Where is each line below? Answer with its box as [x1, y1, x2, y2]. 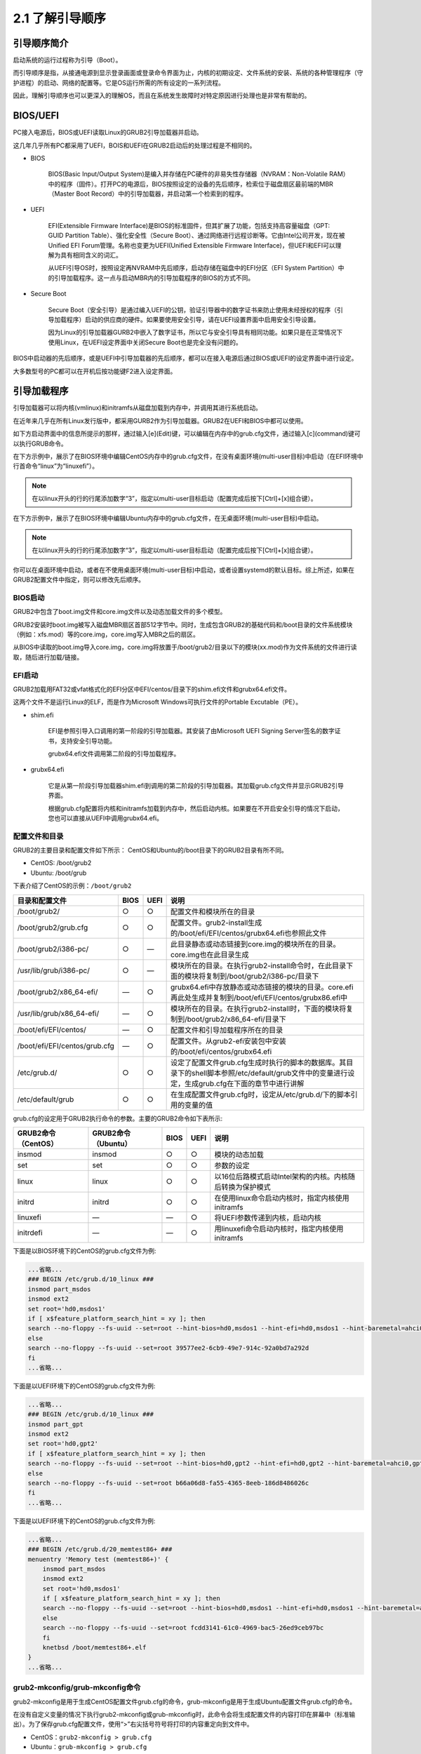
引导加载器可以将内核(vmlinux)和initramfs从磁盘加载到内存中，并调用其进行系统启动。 [13, 403, 262, 412]
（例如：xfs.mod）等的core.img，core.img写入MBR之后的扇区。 [13, 630, 199, 638]
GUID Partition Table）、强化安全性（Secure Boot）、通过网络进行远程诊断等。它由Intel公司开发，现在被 [48, 232, 345, 240]
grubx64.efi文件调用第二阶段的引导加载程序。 [48, 749, 180, 758]
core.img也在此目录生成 [171, 949, 249, 959]
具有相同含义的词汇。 [60, 251, 122, 260]
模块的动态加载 [214, 1150, 264, 1159]
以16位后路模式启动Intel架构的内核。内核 [214, 1172, 349, 1181]
